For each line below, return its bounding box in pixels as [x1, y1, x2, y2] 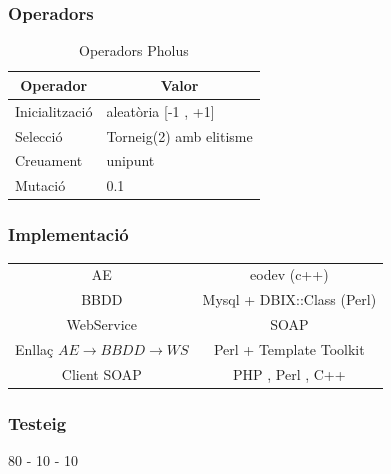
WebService [66, 313, 137, 334]
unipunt [106, 150, 155, 171]
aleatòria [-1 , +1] [106, 100, 215, 121]
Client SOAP [61, 363, 142, 384]
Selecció [15, 125, 63, 146]
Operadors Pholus [79, 40, 189, 61]
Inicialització [15, 100, 93, 121]
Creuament [15, 150, 83, 171]
